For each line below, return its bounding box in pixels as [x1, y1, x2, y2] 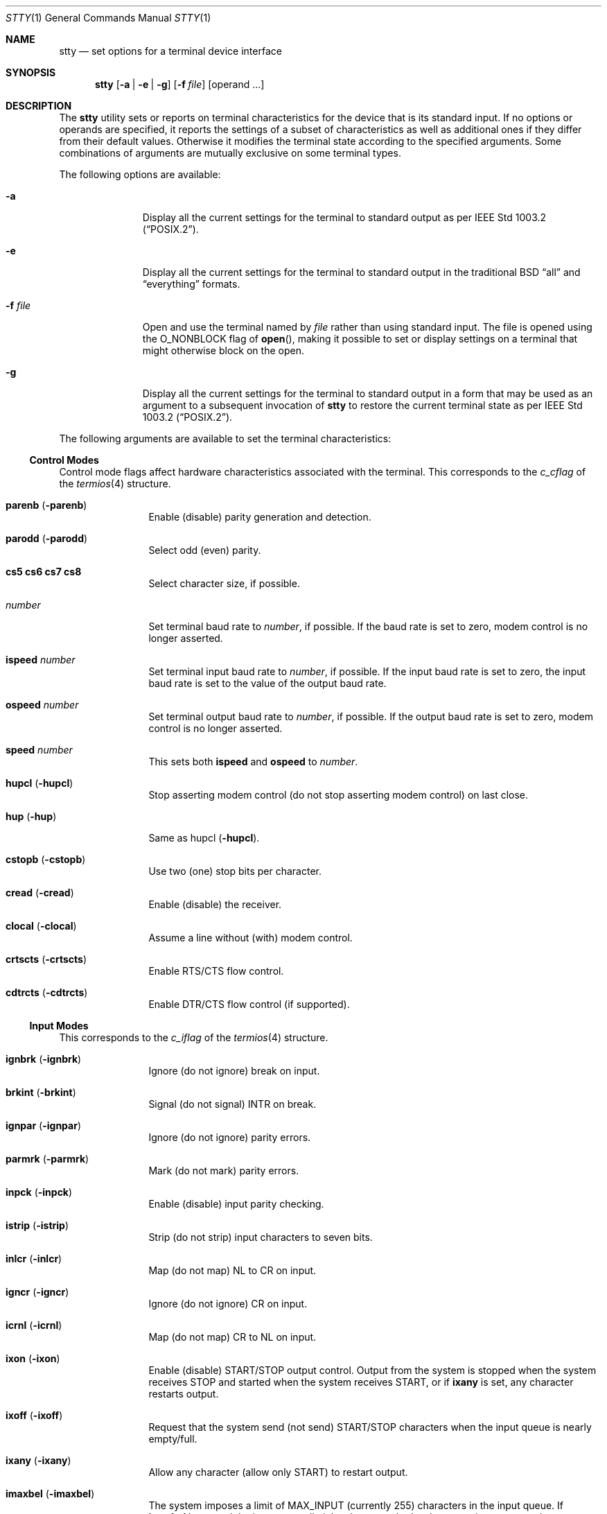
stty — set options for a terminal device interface [59, 45, 282, 57]
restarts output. [148, 1388, 219, 1400]
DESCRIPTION [6, 100, 72, 112]
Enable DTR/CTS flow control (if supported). [148, 998, 350, 1010]
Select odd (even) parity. [148, 544, 261, 556]
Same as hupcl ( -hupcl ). [148, 832, 260, 844]
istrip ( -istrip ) [6, 1219, 69, 1231]
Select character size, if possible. [148, 577, 300, 589]
